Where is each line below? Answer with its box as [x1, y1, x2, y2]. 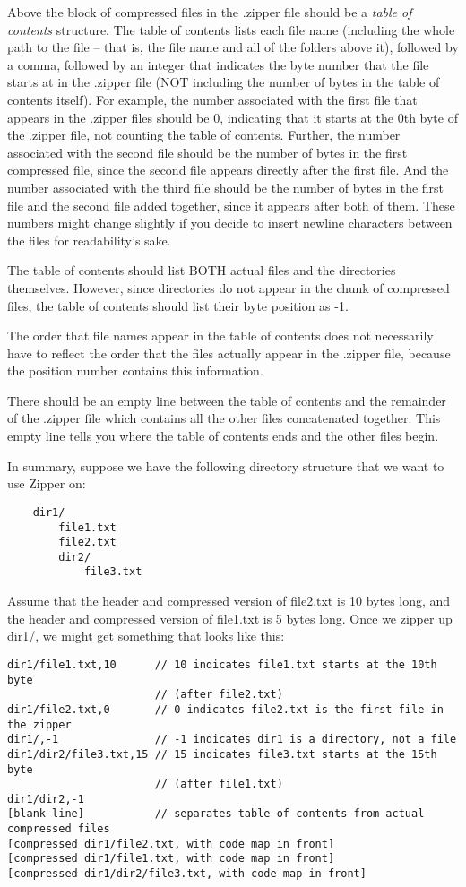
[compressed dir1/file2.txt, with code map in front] [7, 837, 335, 850]
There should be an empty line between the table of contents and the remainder [7, 391, 446, 409]
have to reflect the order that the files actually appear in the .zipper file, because [7, 343, 451, 362]
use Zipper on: [7, 474, 86, 493]
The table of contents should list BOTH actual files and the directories [7, 261, 396, 280]
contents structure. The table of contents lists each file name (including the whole [7, 20, 455, 39]
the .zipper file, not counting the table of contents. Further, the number [7, 125, 401, 144]
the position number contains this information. [7, 361, 263, 380]
